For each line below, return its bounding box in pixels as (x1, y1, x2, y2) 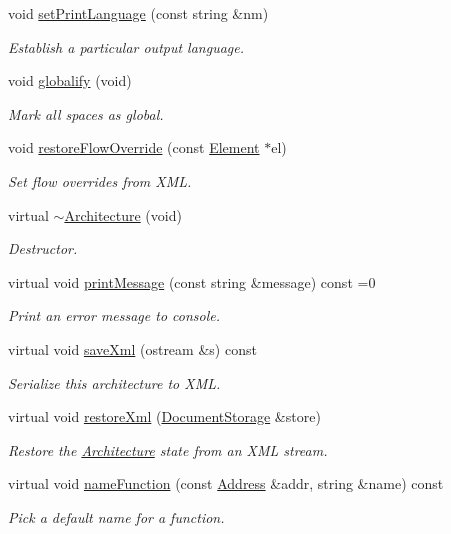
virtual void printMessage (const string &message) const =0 (8, 271, 376, 292)
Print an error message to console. (8, 305, 221, 326)
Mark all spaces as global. (8, 103, 164, 124)
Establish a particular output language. (8, 36, 245, 57)
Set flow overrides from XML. (8, 170, 192, 191)
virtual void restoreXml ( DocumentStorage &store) (8, 406, 321, 427)
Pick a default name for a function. (8, 506, 225, 527)
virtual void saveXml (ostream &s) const (8, 338, 257, 359)
